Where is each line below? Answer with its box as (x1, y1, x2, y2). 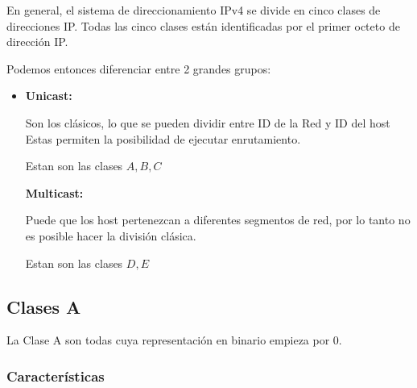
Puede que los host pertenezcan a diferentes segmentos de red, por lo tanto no (25, 211, 411, 228)
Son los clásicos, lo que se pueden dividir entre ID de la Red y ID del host (25, 114, 390, 131)
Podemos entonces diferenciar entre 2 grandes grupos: (6, 60, 271, 77)
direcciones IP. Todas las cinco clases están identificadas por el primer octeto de (6, 17, 400, 34)
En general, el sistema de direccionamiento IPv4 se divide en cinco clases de (6, 2, 381, 18)
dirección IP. (6, 33, 68, 50)
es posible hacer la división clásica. (25, 227, 196, 244)
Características (6, 365, 105, 386)
